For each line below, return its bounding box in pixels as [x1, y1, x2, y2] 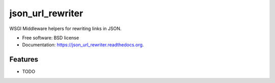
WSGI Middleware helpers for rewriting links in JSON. [9, 25, 122, 32]
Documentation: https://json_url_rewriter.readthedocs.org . [22, 42, 144, 48]
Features [9, 55, 38, 64]
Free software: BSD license [22, 35, 79, 41]
